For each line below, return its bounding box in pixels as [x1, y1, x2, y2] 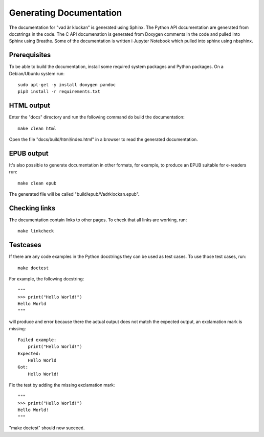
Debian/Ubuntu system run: [9, 70, 65, 76]
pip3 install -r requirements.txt [18, 89, 100, 94]
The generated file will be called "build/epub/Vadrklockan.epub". [9, 191, 139, 197]
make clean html [18, 125, 57, 131]
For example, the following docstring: [9, 276, 84, 282]
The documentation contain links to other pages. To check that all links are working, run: [9, 217, 187, 223]
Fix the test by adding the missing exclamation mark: [9, 382, 115, 388]
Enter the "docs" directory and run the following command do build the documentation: [9, 114, 185, 120]
